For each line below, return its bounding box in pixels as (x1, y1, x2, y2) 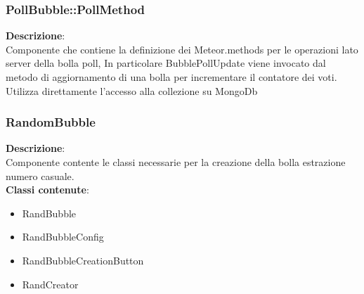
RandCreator (22, 276, 79, 291)
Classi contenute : (6, 182, 89, 197)
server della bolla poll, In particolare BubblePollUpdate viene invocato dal (6, 56, 326, 70)
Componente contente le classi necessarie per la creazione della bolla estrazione (6, 155, 346, 169)
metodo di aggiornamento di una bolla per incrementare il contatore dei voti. (6, 70, 337, 84)
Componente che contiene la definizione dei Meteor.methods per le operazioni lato (6, 41, 358, 56)
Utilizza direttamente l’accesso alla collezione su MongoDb (6, 83, 258, 98)
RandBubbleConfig (22, 229, 104, 244)
